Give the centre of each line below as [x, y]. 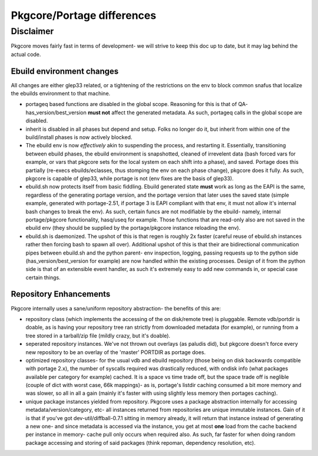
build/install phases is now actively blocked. [79, 137]
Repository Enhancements [61, 294]
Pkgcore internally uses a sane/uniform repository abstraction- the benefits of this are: [116, 308]
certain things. [43, 277]
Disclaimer [32, 31]
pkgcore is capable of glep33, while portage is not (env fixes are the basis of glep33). [130, 178]
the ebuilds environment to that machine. [61, 94]
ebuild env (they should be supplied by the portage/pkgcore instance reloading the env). [133, 228]
